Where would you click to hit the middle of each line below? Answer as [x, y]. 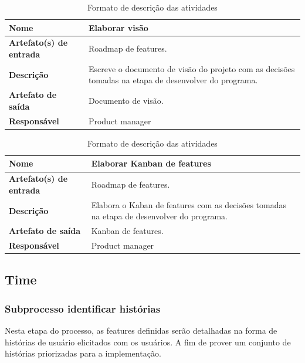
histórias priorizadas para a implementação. [83, 353]
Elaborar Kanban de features [151, 163]
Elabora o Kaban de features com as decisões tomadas [189, 204]
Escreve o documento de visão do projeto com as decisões [192, 68]
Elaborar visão [118, 27]
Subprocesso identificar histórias [83, 308]
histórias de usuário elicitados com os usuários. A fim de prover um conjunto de [148, 342]
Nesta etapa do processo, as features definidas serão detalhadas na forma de [141, 330]
